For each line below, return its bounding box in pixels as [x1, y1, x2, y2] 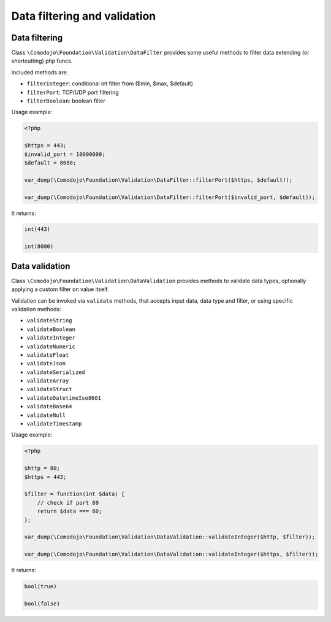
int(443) [24, 226, 51, 233]
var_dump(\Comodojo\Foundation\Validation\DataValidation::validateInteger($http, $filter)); [24, 534, 316, 540]
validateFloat [26, 351, 69, 359]
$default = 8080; [24, 159, 77, 166]
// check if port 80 [37, 499, 99, 506]
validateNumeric [26, 343, 76, 350]
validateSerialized [26, 368, 85, 376]
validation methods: [11, 305, 61, 313]
